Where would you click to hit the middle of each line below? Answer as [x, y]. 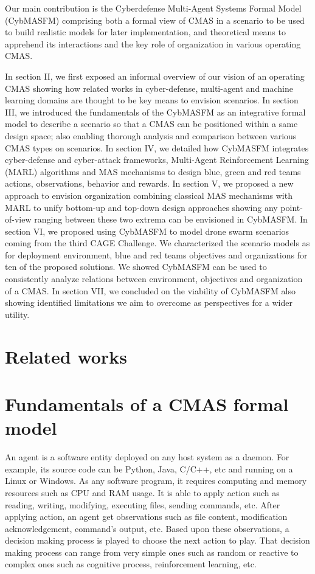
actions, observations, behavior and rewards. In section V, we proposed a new [149, 183]
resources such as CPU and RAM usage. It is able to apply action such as [142, 492]
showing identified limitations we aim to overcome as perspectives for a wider [149, 303]
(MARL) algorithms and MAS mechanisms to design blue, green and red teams [153, 171]
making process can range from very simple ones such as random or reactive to [152, 552]
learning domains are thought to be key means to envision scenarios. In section [152, 100]
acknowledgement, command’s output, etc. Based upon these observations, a [147, 528]
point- [292, 207]
